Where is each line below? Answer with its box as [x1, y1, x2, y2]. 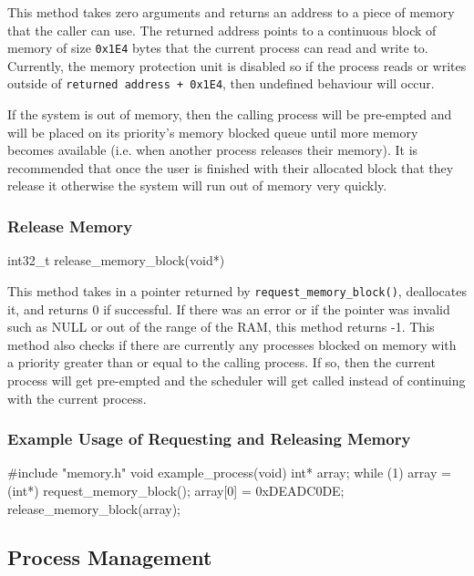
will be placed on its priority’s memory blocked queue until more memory [7, 122, 418, 141]
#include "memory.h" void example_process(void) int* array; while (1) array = [7, 463, 451, 482]
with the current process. [7, 388, 147, 407]
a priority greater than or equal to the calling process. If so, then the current [7, 353, 436, 372]
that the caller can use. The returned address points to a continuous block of [7, 20, 437, 39]
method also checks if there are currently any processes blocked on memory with [7, 334, 457, 354]
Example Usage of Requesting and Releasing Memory [7, 427, 411, 450]
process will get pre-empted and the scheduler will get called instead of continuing [7, 370, 466, 389]
